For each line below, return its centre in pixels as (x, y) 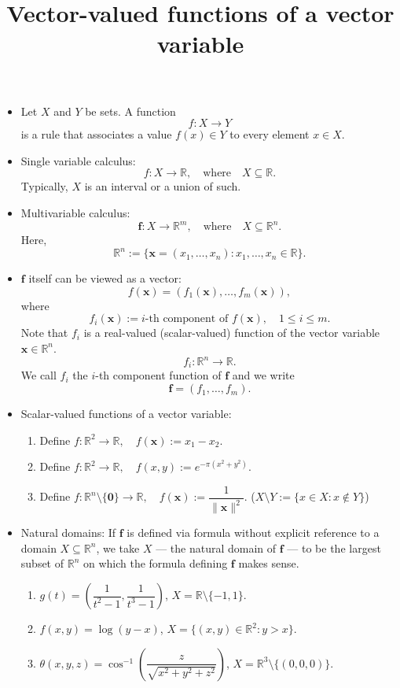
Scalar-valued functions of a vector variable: (126, 414)
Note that (44, 333)
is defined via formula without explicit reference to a (253, 533)
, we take (118, 547)
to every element (270, 134)
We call (39, 375)
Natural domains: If (68, 533)
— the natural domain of (216, 547)
